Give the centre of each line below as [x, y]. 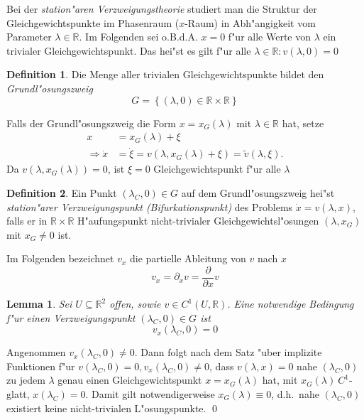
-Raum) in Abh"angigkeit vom [250, 22]
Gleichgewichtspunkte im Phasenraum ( [93, 22]
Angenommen [36, 352]
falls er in [27, 221]
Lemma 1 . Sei [39, 304]
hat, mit [280, 380]
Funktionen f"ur [41, 366]
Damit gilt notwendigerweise [153, 394]
